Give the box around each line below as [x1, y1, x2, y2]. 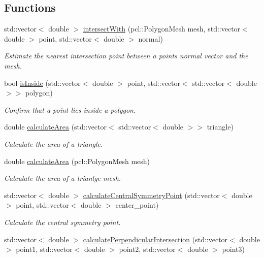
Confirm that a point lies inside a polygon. [4, 104, 136, 115]
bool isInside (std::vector [4, 77, 81, 88]
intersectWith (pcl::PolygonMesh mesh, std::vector [83, 23, 241, 34]
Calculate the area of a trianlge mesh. [4, 173, 121, 183]
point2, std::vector [119, 244, 176, 254]
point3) [222, 244, 245, 254]
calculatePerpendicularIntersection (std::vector [83, 234, 228, 244]
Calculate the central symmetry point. [4, 216, 121, 227]
